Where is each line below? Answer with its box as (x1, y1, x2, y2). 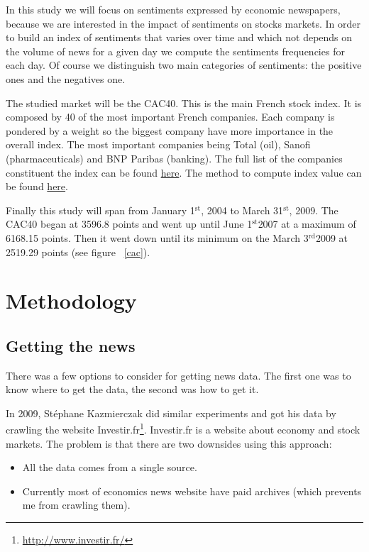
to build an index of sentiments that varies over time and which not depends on (6, 30, 353, 45)
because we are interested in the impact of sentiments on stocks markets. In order (6, 16, 360, 31)
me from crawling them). (22, 497, 131, 512)
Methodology (6, 286, 137, 315)
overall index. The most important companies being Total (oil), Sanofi (6, 137, 311, 152)
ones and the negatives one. (6, 71, 126, 86)
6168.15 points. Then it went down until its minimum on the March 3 (6, 230, 309, 245)
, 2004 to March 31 (201, 202, 284, 217)
